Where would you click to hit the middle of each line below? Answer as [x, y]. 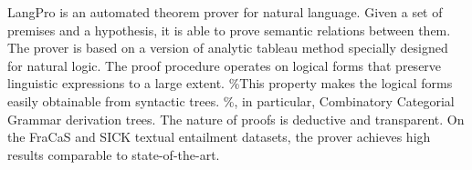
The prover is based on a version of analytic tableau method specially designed [228, 48]
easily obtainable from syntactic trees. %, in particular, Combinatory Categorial [231, 100]
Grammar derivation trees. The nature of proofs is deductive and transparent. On [236, 119]
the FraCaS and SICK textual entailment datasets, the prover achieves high [219, 137]
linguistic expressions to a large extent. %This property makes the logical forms [230, 83]
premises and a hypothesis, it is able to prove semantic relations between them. [229, 30]
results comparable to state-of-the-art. [114, 154]
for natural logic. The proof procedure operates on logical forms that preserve [225, 65]
